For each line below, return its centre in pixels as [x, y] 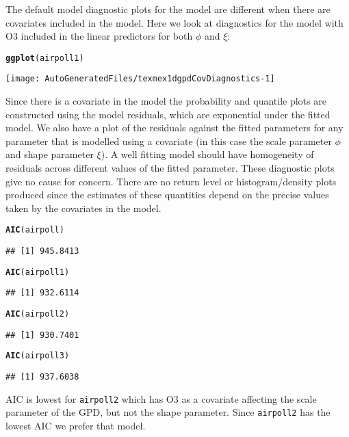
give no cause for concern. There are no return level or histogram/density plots [171, 181]
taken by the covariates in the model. [83, 208]
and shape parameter [50, 154]
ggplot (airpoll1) [45, 58]
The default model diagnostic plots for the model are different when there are [168, 9]
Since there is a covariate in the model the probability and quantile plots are [166, 101]
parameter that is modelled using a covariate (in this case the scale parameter [169, 141]
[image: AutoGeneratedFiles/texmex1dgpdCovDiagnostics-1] [140, 79]
